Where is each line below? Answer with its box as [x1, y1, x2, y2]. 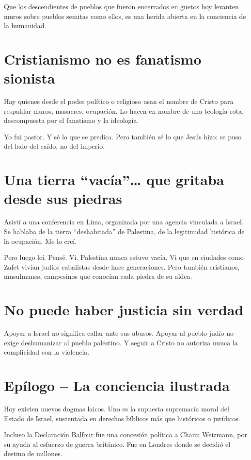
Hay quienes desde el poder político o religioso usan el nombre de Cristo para [4, 96, 234, 106]
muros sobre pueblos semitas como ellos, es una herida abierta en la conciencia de [4, 11, 246, 21]
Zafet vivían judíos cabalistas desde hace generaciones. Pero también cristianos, [4, 261, 240, 272]
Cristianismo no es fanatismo [4, 49, 202, 68]
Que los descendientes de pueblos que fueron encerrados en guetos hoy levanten [4, 1, 239, 11]
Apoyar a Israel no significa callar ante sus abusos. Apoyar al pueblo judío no [4, 328, 234, 338]
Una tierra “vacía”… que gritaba [4, 170, 224, 189]
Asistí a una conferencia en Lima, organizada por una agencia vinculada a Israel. [4, 217, 244, 227]
